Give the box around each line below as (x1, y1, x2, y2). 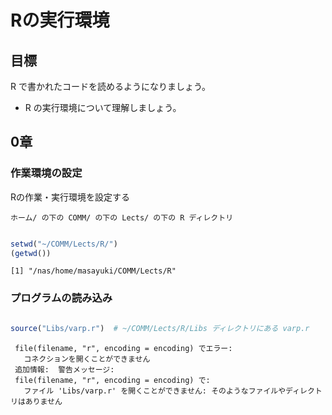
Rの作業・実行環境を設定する (10, 191, 131, 203)
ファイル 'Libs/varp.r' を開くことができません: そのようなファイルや (23, 386, 287, 396)
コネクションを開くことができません (23, 354, 151, 364)
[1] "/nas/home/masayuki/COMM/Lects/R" (10, 266, 177, 276)
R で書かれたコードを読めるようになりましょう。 (10, 81, 212, 92)
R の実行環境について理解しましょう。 (24, 102, 182, 113)
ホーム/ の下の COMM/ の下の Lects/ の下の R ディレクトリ (10, 212, 234, 223)
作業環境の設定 (10, 166, 83, 180)
